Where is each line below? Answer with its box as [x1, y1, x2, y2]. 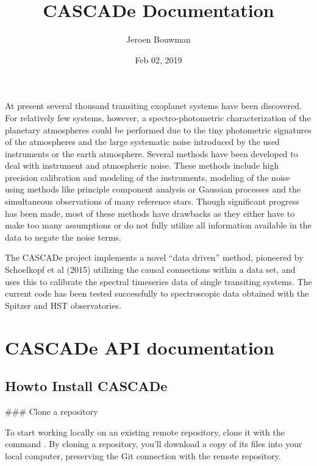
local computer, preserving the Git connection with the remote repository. [5, 449, 281, 462]
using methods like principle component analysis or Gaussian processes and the [5, 183, 301, 196]
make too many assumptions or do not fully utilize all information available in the [5, 219, 312, 231]
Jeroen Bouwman [126, 33, 191, 46]
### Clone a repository [5, 404, 98, 417]
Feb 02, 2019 [135, 53, 182, 66]
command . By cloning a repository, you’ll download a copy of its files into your [5, 437, 302, 450]
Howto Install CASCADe [5, 376, 168, 395]
